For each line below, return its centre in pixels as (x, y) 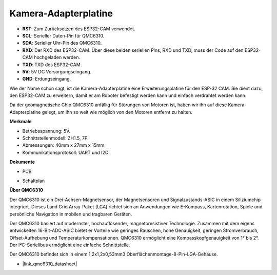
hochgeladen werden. (57, 57)
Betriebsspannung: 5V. (46, 131)
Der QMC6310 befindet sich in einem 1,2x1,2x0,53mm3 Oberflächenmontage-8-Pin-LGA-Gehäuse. (114, 254)
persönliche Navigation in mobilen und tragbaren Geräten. (71, 214)
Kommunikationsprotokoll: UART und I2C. (66, 152)
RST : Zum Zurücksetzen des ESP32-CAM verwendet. (79, 29)
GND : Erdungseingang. (47, 79)
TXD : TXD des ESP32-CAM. (52, 65)
